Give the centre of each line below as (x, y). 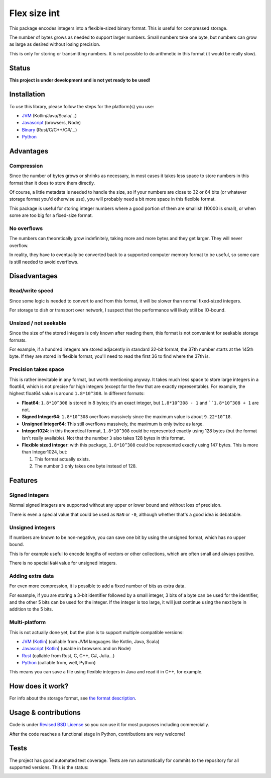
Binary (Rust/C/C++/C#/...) (49, 130)
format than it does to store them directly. (52, 183)
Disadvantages (33, 276)
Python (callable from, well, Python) (59, 663)
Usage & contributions (45, 713)
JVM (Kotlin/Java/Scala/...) (49, 115)
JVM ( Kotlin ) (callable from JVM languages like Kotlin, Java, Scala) (91, 641)
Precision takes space (37, 369)
